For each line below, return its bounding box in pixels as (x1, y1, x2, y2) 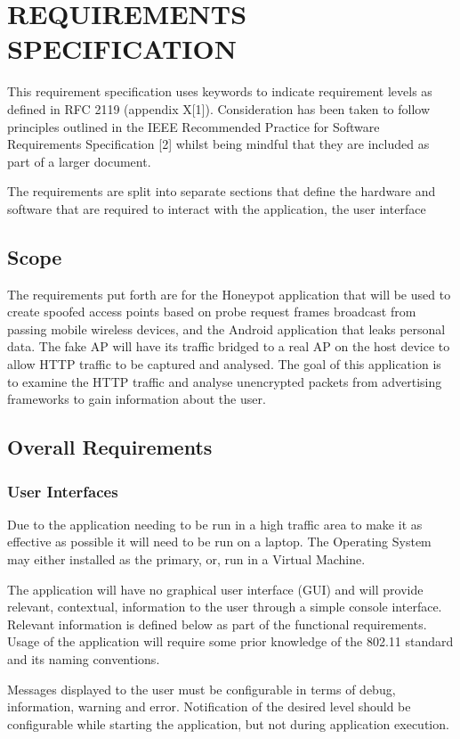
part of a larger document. (7, 152, 151, 170)
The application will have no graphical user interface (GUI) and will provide (7, 579, 424, 598)
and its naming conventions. (7, 649, 160, 668)
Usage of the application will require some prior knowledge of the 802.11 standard (7, 632, 454, 651)
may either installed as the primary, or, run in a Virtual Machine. (7, 550, 366, 569)
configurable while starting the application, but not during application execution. (7, 714, 449, 733)
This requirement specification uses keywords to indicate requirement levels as (7, 82, 432, 101)
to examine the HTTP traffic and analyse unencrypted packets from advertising (7, 372, 442, 390)
